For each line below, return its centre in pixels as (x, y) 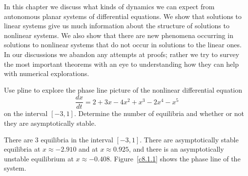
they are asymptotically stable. (50, 123)
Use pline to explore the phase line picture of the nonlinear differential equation (123, 89)
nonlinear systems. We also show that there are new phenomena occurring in (119, 35)
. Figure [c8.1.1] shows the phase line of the (175, 158)
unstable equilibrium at (39, 158)
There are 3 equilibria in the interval (59, 139)
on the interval (26, 113)
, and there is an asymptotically (176, 149)
